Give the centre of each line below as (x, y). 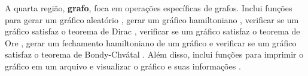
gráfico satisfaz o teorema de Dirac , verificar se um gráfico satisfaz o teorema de (153, 31)
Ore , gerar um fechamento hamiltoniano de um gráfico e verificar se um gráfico (151, 42)
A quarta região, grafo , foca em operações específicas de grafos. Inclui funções (149, 8)
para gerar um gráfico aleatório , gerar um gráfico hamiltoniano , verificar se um (152, 19)
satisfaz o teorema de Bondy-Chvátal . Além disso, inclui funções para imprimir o (154, 54)
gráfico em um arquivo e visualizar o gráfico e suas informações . (123, 66)
